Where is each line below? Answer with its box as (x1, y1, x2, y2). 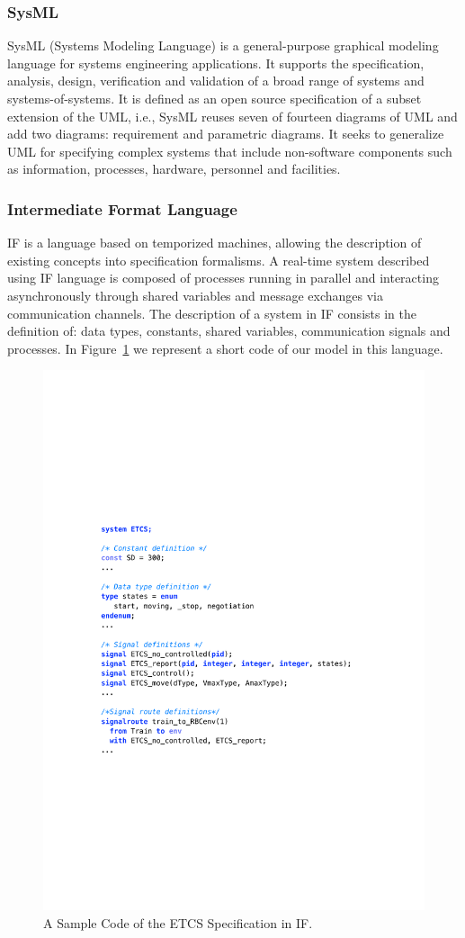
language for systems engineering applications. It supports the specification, (7, 53, 425, 72)
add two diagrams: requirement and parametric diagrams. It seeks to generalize (7, 124, 444, 143)
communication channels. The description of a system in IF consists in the (7, 303, 416, 322)
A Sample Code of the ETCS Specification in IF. (43, 913, 313, 932)
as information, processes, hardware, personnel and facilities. (7, 159, 341, 178)
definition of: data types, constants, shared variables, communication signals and (7, 321, 451, 340)
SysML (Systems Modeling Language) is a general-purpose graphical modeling (7, 36, 439, 55)
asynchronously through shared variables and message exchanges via (7, 285, 383, 304)
